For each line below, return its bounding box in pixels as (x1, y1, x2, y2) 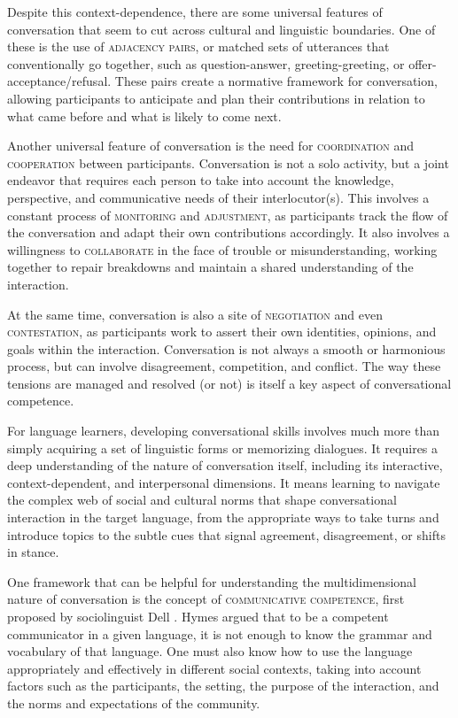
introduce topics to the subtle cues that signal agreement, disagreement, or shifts (7, 525, 446, 544)
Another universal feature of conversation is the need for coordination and (7, 136, 414, 155)
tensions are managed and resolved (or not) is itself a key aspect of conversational (7, 374, 452, 392)
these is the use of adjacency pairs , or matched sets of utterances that (7, 37, 390, 56)
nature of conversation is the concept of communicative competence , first (7, 590, 405, 608)
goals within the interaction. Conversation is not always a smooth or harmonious (7, 339, 446, 358)
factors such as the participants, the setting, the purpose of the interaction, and (7, 676, 439, 695)
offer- (408, 54, 437, 73)
